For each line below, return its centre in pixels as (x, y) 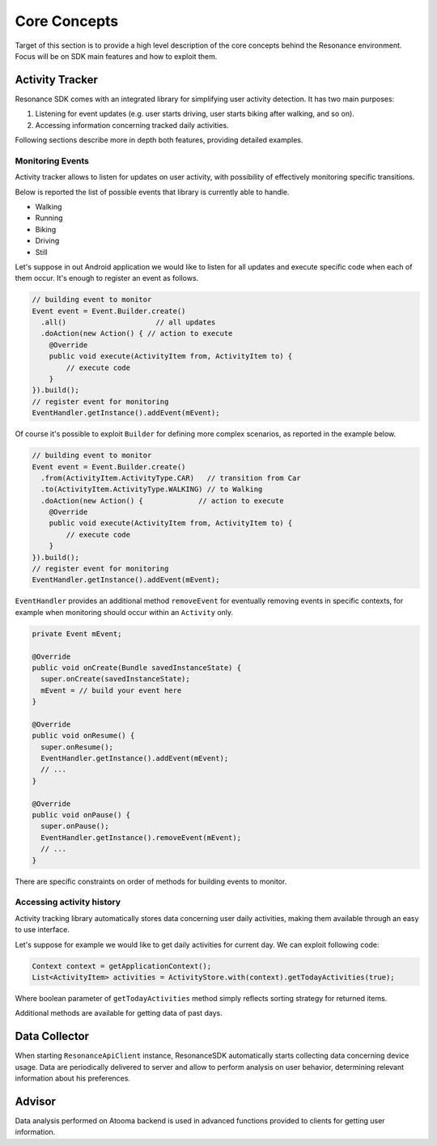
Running (49, 218)
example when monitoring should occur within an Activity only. (124, 612)
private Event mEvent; (77, 634)
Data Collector (52, 1036)
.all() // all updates (128, 323)
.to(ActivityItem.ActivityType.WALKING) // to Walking (152, 489)
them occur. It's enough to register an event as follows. (107, 278)
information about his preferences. (73, 1078)
